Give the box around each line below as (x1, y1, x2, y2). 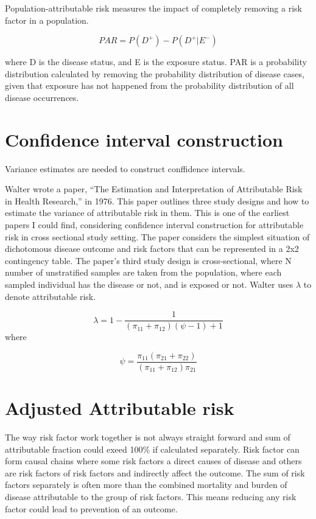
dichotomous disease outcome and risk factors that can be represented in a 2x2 (5, 242, 299, 255)
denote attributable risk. (5, 290, 96, 302)
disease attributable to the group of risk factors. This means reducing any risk (5, 490, 297, 503)
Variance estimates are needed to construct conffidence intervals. (5, 162, 245, 175)
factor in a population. (5, 13, 89, 26)
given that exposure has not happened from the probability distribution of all (5, 79, 294, 92)
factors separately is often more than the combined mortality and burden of (5, 478, 287, 491)
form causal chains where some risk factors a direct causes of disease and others (5, 455, 302, 467)
